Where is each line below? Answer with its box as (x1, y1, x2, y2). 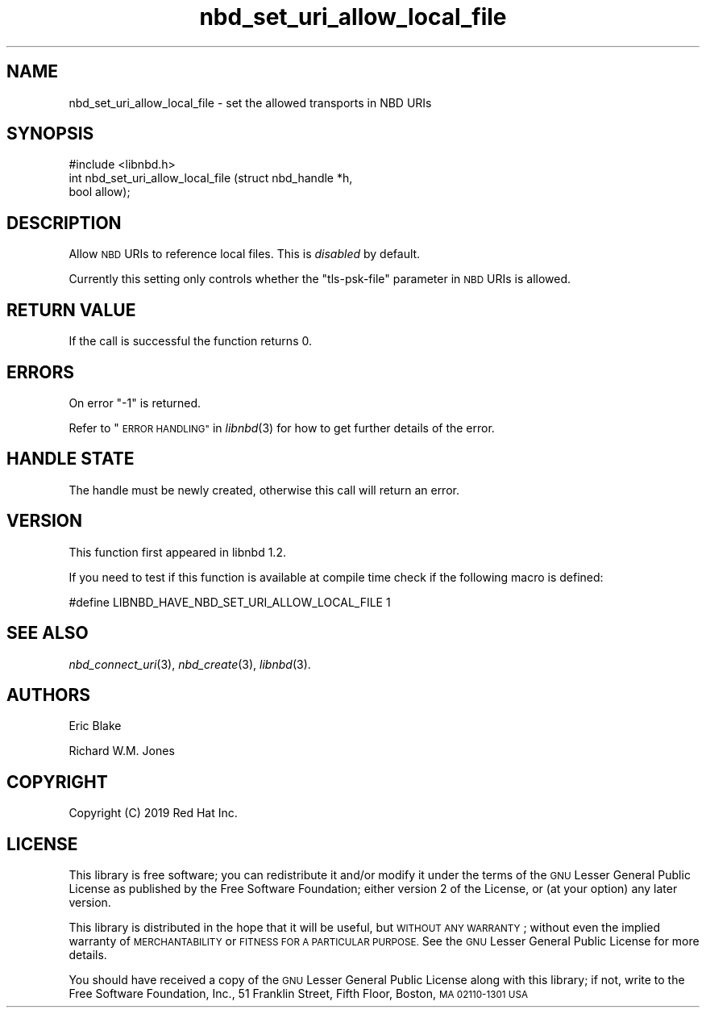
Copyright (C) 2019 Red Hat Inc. (69, 806, 238, 820)
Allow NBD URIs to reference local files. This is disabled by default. (69, 247, 421, 261)
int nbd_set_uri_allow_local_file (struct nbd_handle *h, (69, 171, 353, 186)
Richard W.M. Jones (69, 744, 175, 758)
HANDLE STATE (6, 449, 135, 469)
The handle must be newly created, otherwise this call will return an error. (69, 482, 459, 497)
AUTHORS (6, 684, 91, 705)
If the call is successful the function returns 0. (69, 334, 312, 348)
